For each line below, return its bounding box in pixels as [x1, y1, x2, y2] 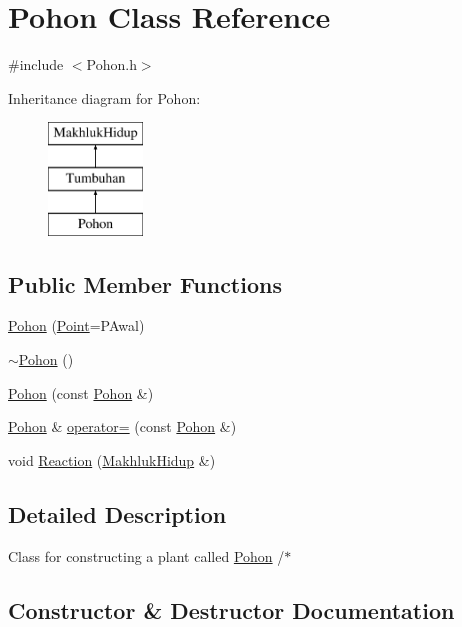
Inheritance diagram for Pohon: [8, 87, 201, 108]
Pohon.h [86, 54, 137, 75]
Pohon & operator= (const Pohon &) [8, 416, 237, 437]
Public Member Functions [8, 268, 282, 299]
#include [8, 54, 64, 75]
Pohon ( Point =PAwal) [8, 315, 145, 336]
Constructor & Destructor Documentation [8, 594, 455, 625]
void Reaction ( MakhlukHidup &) [8, 449, 216, 470]
